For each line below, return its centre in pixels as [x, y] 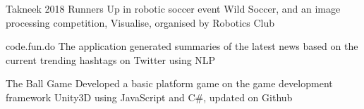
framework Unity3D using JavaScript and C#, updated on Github [149, 97]
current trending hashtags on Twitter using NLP [111, 59]
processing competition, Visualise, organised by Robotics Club [140, 22]
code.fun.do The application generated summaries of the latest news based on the [182, 46]
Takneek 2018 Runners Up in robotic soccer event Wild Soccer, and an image [173, 8]
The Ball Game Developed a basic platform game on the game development [169, 83]
